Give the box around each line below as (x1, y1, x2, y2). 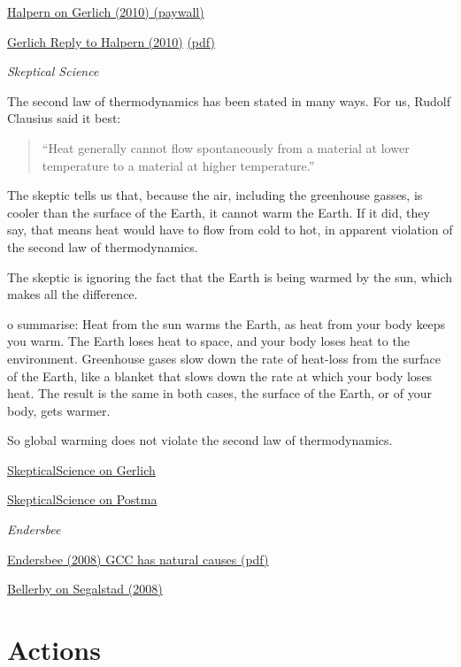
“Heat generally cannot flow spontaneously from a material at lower (42, 138, 410, 157)
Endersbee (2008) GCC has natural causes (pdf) (7, 549, 269, 568)
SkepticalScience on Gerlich (7, 460, 156, 479)
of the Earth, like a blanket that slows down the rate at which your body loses (7, 366, 433, 385)
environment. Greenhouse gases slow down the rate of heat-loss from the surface (7, 349, 441, 367)
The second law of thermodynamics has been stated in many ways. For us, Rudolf (7, 91, 451, 110)
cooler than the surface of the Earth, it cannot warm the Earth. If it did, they (7, 203, 430, 221)
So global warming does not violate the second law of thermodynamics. (7, 431, 393, 449)
